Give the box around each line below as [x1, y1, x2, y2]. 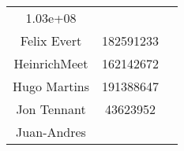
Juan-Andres [16, 123, 86, 141]
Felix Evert [20, 31, 82, 50]
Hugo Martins [13, 77, 90, 95]
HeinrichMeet [13, 54, 88, 72]
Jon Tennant [16, 100, 86, 118]
